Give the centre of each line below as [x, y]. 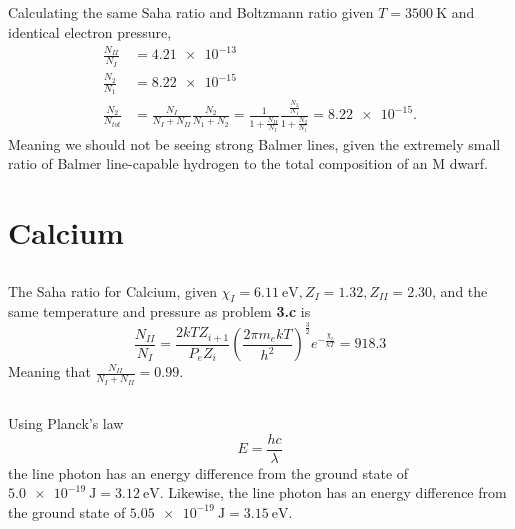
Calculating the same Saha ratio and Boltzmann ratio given [191, 12]
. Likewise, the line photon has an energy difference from [333, 492]
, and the [460, 290]
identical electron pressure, [90, 31]
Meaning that [49, 371]
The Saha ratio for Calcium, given [112, 290]
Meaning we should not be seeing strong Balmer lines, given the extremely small [254, 143]
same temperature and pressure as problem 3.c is [159, 311]
